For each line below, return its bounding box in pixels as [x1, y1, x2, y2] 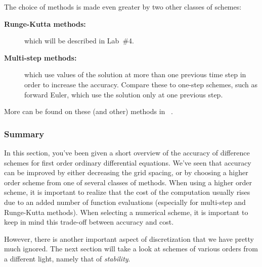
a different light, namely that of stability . [4, 253, 130, 263]
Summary [4, 127, 45, 140]
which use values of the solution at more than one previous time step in [24, 69, 246, 80]
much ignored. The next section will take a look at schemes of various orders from [4, 243, 258, 254]
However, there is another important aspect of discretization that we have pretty [4, 233, 254, 244]
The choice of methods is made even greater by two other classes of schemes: [4, 2, 242, 12]
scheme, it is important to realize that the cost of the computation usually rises [4, 187, 250, 197]
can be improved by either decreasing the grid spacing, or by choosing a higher [4, 167, 248, 178]
